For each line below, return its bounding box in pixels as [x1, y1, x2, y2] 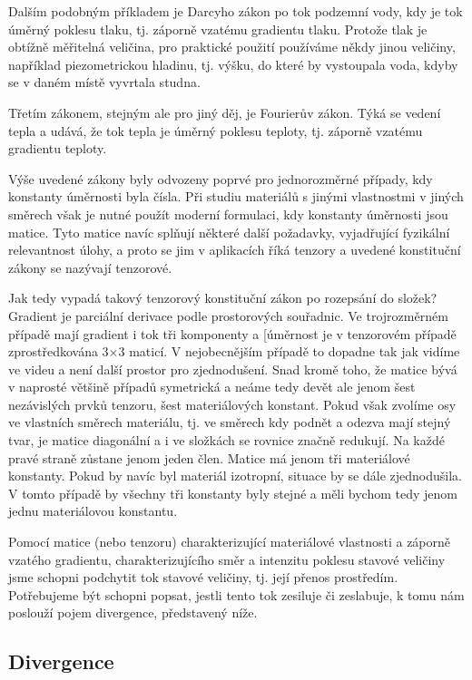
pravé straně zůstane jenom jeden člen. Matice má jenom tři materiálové [8, 448, 410, 467]
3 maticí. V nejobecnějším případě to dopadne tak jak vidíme [118, 342, 460, 361]
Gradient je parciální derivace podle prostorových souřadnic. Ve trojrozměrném [8, 306, 448, 325]
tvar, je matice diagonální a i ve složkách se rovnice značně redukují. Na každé [8, 431, 445, 450]
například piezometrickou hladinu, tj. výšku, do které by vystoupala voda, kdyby [8, 54, 458, 73]
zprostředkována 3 [8, 342, 109, 361]
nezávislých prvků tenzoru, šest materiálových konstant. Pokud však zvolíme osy [8, 394, 457, 413]
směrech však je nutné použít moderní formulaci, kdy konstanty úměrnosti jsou [8, 204, 448, 223]
